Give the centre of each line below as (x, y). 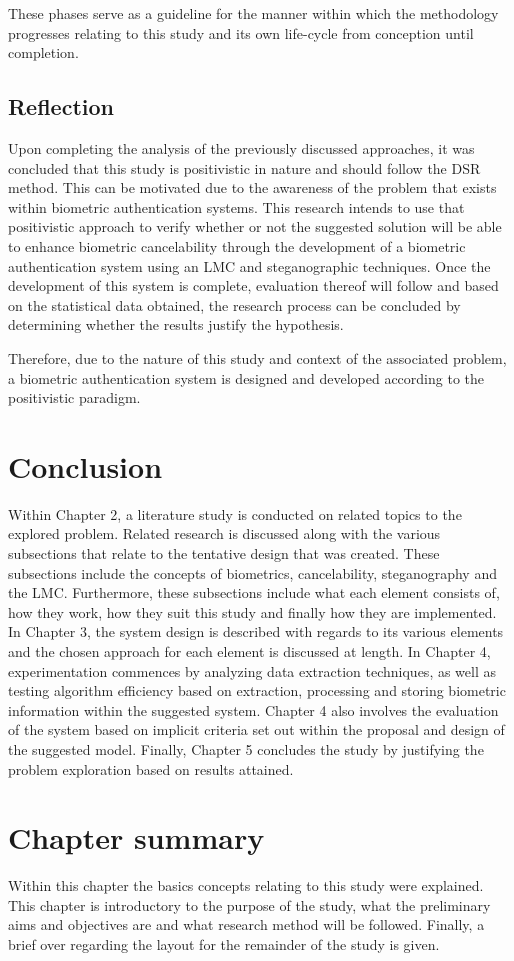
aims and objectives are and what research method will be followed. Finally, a (246, 924)
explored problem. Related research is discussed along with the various (224, 533)
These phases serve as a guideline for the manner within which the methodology (253, 13)
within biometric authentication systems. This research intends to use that (236, 206)
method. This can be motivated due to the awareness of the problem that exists (252, 187)
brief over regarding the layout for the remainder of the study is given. (224, 944)
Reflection (61, 106)
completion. (43, 52)
